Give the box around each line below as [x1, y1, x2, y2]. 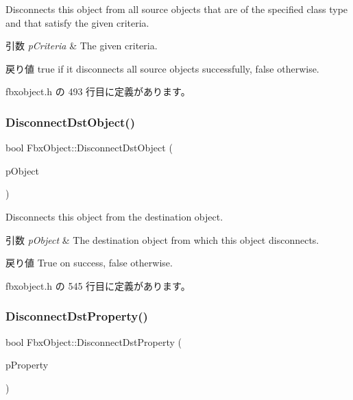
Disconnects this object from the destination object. [5, 209, 223, 223]
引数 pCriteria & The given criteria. [5, 38, 158, 53]
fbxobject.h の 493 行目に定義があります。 [5, 84, 191, 99]
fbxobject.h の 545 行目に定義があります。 [5, 278, 191, 292]
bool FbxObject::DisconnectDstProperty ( [5, 334, 182, 349]
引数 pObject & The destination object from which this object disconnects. [5, 232, 319, 247]
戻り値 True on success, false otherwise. [5, 255, 173, 270]
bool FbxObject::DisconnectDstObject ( [5, 140, 173, 155]
